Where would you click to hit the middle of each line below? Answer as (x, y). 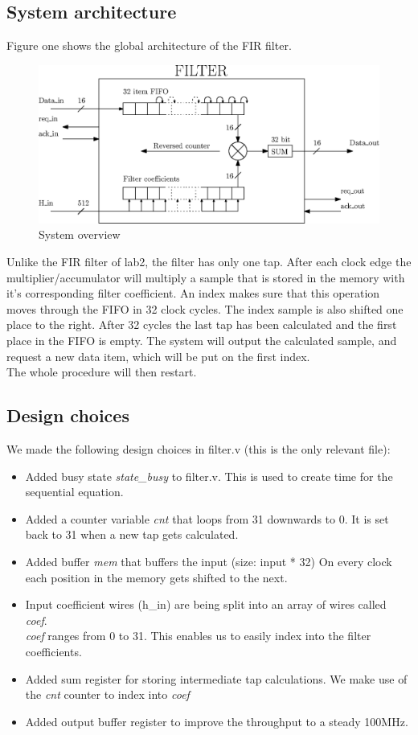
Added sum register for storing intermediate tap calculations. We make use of (216, 678)
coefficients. (53, 651)
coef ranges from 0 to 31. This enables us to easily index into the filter (198, 636)
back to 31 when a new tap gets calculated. (132, 534)
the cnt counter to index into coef (107, 694)
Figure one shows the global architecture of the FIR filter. (149, 45)
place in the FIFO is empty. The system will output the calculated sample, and (202, 341)
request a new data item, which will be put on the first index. (158, 356)
